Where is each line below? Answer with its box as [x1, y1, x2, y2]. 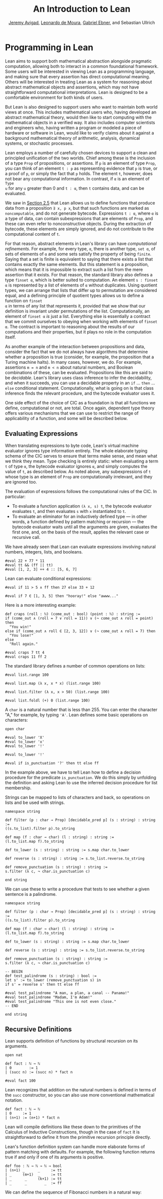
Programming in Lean [5, 42, 93, 53]
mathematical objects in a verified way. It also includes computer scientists [5, 119, 155, 125]
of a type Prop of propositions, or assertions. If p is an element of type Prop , [5, 160, 156, 166]
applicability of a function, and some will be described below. [5, 415, 128, 421]
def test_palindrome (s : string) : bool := [5, 973, 97, 978]
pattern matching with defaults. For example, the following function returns [5, 1149, 155, 1155]
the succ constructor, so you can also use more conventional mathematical [5, 1092, 155, 1098]
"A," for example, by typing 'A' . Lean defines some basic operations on [5, 711, 148, 717]
